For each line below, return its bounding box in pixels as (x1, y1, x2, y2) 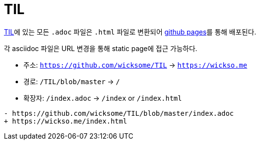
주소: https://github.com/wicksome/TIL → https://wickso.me (23, 60, 247, 69)
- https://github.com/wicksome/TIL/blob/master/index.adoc (4, 109, 234, 117)
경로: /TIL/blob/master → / (23, 77, 120, 86)
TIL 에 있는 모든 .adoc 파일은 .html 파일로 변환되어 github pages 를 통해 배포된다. (4, 27, 257, 36)
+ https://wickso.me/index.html (4, 117, 127, 125)
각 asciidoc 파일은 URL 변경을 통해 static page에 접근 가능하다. (4, 44, 198, 53)
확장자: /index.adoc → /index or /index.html (23, 93, 182, 102)
